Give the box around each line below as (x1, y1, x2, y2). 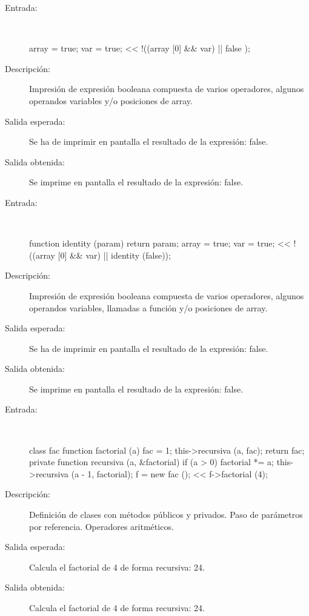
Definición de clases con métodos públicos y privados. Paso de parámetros (29, 508, 303, 521)
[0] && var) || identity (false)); (58, 248, 171, 261)
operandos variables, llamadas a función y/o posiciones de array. (29, 301, 268, 314)
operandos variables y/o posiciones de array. (29, 94, 193, 107)
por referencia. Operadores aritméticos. (29, 520, 174, 532)
